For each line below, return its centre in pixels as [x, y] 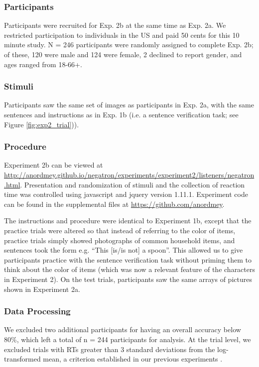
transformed [22, 359]
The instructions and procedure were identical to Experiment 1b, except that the [128, 221]
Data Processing [37, 311]
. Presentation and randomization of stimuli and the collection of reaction [132, 184]
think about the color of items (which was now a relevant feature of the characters [129, 269]
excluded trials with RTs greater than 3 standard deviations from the [110, 349]
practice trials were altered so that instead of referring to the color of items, [120, 230]
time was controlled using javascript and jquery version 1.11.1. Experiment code [126, 194]
